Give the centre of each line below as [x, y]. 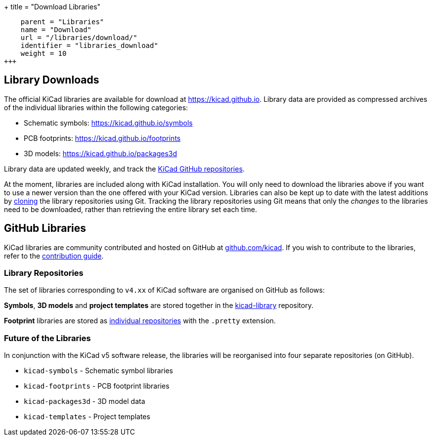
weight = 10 [43, 53]
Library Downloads [52, 80]
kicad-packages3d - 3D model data [85, 401]
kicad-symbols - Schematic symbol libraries [98, 371]
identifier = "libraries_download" [89, 45]
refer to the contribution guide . [54, 256]
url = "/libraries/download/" [79, 38]
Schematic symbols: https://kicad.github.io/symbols [108, 123]
